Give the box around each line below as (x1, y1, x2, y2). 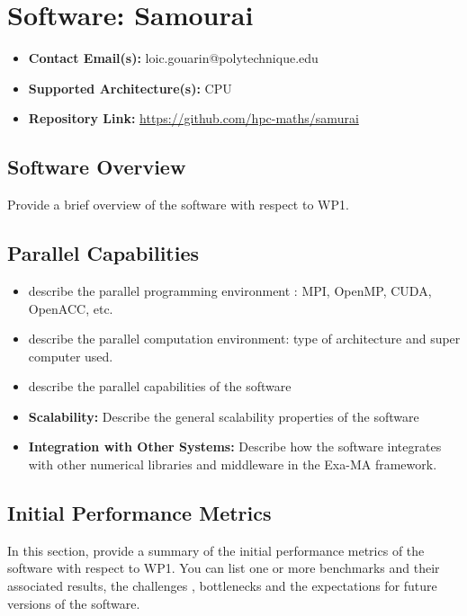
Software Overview (7, 153, 186, 181)
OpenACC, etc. (28, 299, 113, 317)
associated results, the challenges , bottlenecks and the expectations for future (7, 576, 437, 595)
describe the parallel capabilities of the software (28, 377, 292, 396)
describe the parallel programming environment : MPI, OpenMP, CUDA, (28, 281, 432, 299)
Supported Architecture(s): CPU (28, 78, 232, 97)
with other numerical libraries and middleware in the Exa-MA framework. (28, 455, 437, 474)
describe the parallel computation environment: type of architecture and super (28, 329, 461, 348)
